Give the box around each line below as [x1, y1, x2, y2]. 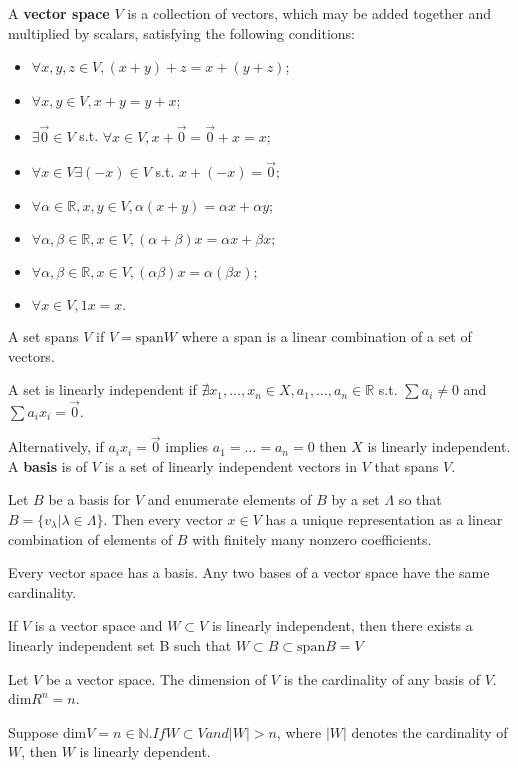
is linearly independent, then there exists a [211, 615, 473, 636]
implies [165, 436, 209, 457]
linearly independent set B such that [8, 634, 232, 655]
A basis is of [8, 455, 88, 476]
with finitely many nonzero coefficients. [192, 528, 432, 549]
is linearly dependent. [79, 741, 211, 762]
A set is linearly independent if [8, 379, 197, 400]
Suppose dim [8, 721, 87, 742]
